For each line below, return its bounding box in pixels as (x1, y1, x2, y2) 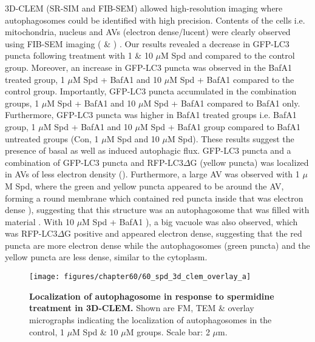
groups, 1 (5, 96, 39, 109)
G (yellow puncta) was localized (190, 156, 309, 168)
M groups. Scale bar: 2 (126, 325, 210, 338)
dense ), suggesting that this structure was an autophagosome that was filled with (5, 203, 310, 216)
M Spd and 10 (106, 132, 160, 145)
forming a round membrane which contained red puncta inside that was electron (5, 191, 303, 204)
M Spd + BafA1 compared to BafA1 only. (143, 96, 300, 109)
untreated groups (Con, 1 (5, 132, 99, 145)
